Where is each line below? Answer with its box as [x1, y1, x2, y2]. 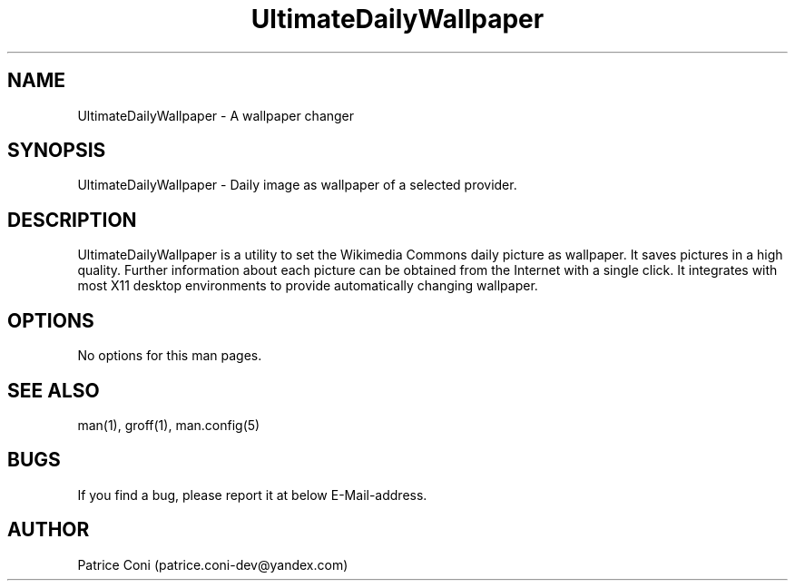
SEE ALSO [7, 378, 100, 402]
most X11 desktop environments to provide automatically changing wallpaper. [77, 278, 538, 294]
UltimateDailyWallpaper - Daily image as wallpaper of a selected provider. [77, 177, 517, 193]
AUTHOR [7, 518, 90, 542]
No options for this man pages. [77, 348, 262, 364]
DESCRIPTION [7, 208, 137, 231]
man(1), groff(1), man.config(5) [77, 416, 260, 433]
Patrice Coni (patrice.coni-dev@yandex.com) [77, 556, 348, 573]
